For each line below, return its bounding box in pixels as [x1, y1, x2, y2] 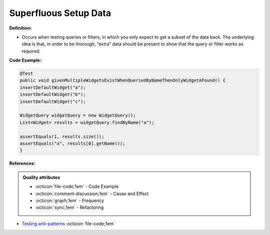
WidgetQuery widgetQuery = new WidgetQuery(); [19, 112, 136, 118]
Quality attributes [22, 174, 60, 180]
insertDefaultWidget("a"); [19, 84, 86, 90]
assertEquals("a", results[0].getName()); [19, 140, 125, 146]
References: [9, 160, 35, 166]
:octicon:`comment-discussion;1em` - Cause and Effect [35, 190, 149, 196]
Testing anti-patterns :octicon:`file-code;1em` [21, 220, 115, 226]
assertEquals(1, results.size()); [19, 133, 104, 139]
